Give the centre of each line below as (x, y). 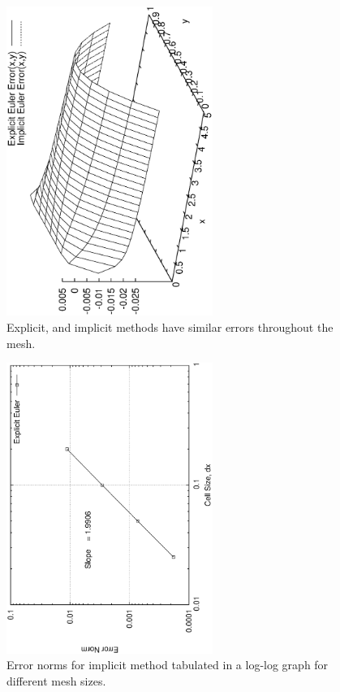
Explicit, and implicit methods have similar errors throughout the (170, 327)
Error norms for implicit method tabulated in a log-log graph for (168, 665)
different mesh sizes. (56, 680)
